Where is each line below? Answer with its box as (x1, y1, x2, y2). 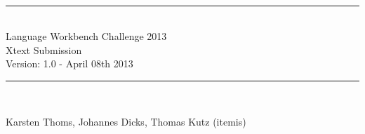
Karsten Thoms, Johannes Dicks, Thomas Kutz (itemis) (6, 114, 246, 128)
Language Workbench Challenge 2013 (6, 29, 167, 43)
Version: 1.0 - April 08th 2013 (6, 56, 133, 71)
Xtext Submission (6, 42, 82, 57)
